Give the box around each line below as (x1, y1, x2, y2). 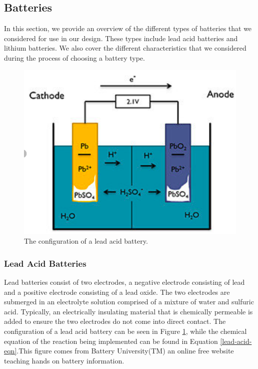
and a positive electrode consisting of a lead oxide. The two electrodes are (4, 286, 230, 297)
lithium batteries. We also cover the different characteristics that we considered (4, 43, 246, 53)
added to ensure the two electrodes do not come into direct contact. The (4, 316, 226, 326)
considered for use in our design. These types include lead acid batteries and (4, 33, 238, 43)
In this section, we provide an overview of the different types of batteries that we (4, 23, 252, 34)
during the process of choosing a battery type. (4, 52, 145, 63)
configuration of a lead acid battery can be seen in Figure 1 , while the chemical (4, 325, 247, 336)
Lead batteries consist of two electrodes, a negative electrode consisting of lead (4, 276, 245, 287)
